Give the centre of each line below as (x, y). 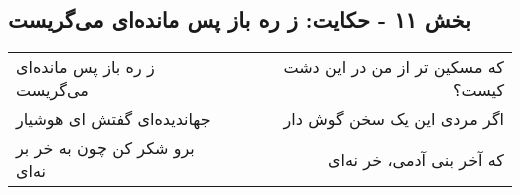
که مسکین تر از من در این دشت (393, 67)
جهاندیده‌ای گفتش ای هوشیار (113, 119)
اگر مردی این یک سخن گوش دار (393, 119)
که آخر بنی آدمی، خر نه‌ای (416, 159)
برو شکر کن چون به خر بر (105, 148)
